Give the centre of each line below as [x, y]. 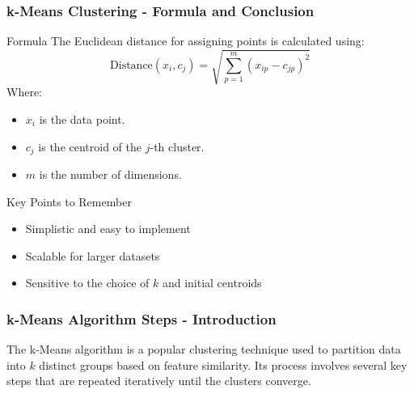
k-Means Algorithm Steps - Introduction [142, 318]
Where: [24, 92]
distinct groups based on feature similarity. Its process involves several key [223, 364]
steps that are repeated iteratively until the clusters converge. [159, 381]
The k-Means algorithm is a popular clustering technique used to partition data [204, 349]
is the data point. [82, 119]
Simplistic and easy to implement [108, 229]
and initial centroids [212, 283]
